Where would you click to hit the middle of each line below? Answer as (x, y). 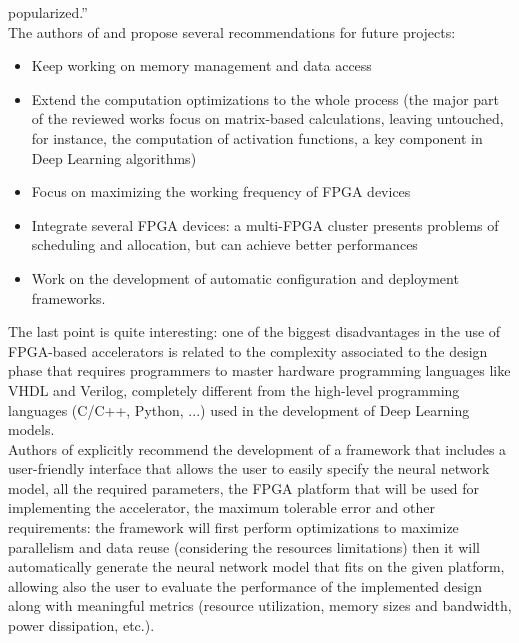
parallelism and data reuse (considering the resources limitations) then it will (244, 546)
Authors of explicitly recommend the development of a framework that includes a (257, 448)
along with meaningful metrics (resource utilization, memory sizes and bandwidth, (260, 605)
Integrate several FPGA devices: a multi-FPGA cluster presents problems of (265, 224)
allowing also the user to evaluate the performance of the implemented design (245, 585)
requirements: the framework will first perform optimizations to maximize (233, 527)
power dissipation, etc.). (81, 625)
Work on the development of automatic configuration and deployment (245, 277)
